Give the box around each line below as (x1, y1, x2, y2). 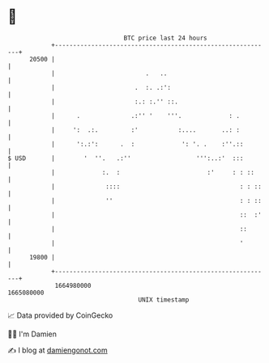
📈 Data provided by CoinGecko (7, 310, 113, 320)
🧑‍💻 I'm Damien (7, 329, 58, 339)
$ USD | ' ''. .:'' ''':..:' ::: (7, 154, 244, 163)
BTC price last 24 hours (123, 34, 207, 42)
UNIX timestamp (138, 295, 190, 304)
